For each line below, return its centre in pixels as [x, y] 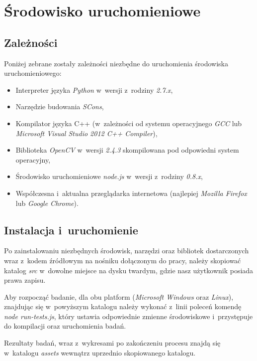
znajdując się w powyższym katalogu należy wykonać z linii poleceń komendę [123, 306]
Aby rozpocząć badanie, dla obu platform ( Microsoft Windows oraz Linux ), [119, 296]
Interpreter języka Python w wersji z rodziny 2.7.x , [94, 90]
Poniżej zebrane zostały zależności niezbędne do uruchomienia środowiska [116, 63]
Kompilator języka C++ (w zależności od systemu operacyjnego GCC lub [129, 123]
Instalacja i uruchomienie [71, 230]
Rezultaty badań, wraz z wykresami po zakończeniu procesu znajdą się [112, 343]
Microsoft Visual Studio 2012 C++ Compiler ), [86, 133]
